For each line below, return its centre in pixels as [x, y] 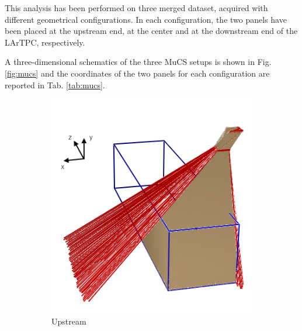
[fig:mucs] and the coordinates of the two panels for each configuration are [137, 73]
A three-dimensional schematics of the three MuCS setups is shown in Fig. [138, 62]
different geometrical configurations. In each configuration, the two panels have [146, 19]
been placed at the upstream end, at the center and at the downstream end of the [151, 31]
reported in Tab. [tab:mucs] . [55, 85]
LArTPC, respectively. [45, 42]
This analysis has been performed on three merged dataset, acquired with [136, 8]
